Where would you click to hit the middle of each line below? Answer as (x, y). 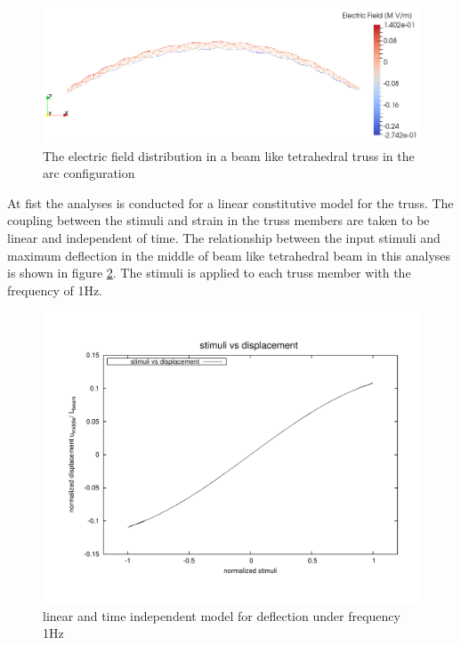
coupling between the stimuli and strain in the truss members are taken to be (218, 220)
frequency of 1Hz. (55, 290)
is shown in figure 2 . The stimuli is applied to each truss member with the (209, 273)
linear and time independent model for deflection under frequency (222, 615)
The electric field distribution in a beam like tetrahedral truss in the (229, 155)
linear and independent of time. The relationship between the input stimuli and (224, 238)
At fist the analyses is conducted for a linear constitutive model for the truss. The (230, 202)
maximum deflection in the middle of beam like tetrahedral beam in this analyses (229, 255)
